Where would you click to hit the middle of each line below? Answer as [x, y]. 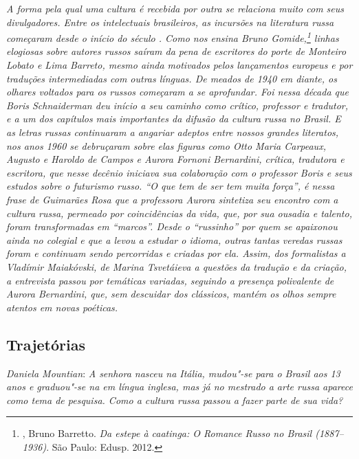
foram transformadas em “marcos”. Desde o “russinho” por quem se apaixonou [172, 226]
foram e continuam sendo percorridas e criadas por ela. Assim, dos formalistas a [176, 253]
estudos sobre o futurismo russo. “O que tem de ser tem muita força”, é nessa [171, 186]
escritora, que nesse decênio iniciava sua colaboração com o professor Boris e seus [179, 172]
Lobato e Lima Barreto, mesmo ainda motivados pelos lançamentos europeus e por [179, 65]
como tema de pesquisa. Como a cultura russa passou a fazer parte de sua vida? [175, 400]
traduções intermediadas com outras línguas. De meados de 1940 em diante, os [172, 78]
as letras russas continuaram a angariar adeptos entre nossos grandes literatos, [173, 132]
